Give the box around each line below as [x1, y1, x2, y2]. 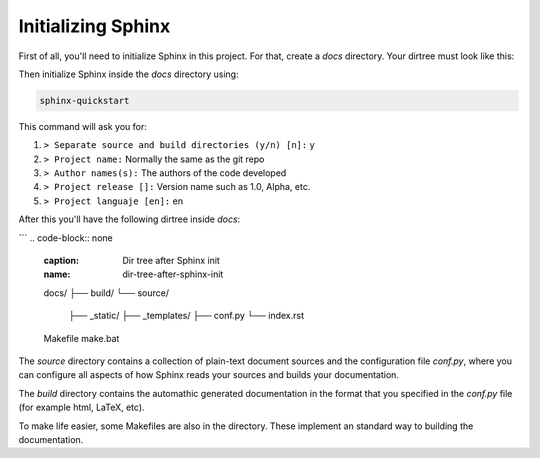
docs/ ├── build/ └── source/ [43, 286, 170, 299]
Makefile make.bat [43, 332, 120, 344]
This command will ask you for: [18, 120, 147, 132]
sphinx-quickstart [39, 95, 130, 106]
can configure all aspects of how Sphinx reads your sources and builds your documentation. [18, 369, 400, 381]
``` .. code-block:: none [18, 231, 114, 244]
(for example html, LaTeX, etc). [18, 401, 145, 414]
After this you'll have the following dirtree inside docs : [18, 213, 241, 225]
